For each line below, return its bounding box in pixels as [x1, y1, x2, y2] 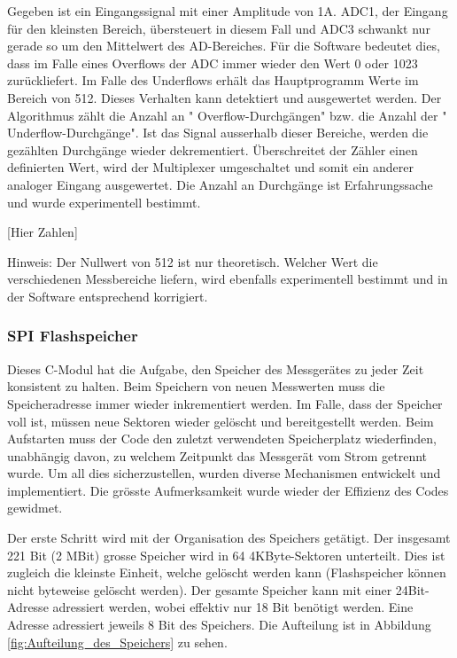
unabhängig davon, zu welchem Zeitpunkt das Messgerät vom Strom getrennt [7, 446, 428, 465]
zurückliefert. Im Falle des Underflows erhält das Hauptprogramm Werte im [7, 71, 419, 90]
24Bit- [395, 580, 430, 599]
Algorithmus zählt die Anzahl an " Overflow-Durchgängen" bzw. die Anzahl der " [7, 106, 447, 124]
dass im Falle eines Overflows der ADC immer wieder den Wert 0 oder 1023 [7, 53, 418, 72]
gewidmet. [7, 498, 63, 517]
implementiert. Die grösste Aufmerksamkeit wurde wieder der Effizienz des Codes [7, 481, 449, 499]
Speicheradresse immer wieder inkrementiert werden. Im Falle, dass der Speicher [7, 394, 443, 412]
